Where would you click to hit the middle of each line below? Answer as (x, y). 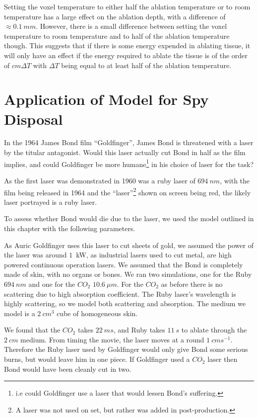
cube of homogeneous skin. (97, 313)
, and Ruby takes (139, 330)
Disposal (33, 119)
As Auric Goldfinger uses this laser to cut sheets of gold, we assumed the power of (129, 245)
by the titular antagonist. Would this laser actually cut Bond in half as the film (125, 152)
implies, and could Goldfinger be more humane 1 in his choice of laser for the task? (129, 163)
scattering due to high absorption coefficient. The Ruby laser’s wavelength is (120, 293)
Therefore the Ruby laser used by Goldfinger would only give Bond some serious (126, 349)
